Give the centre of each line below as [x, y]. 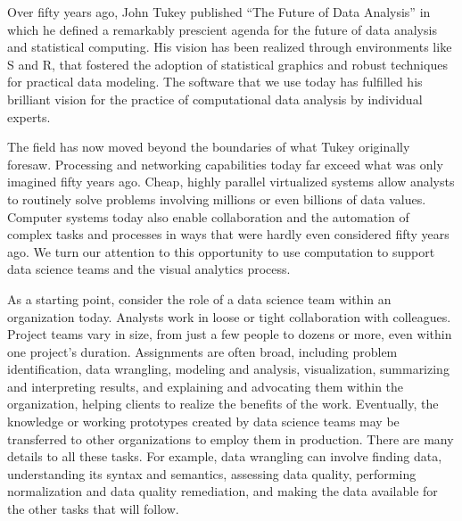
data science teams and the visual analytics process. [149, 269]
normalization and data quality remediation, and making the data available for [223, 491]
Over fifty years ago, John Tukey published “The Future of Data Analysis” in [219, 12]
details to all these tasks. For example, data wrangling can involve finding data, [225, 456]
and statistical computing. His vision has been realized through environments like [230, 47]
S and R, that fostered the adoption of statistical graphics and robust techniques [227, 64]
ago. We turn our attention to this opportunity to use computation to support [221, 251]
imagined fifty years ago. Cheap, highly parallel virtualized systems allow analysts [231, 182]
